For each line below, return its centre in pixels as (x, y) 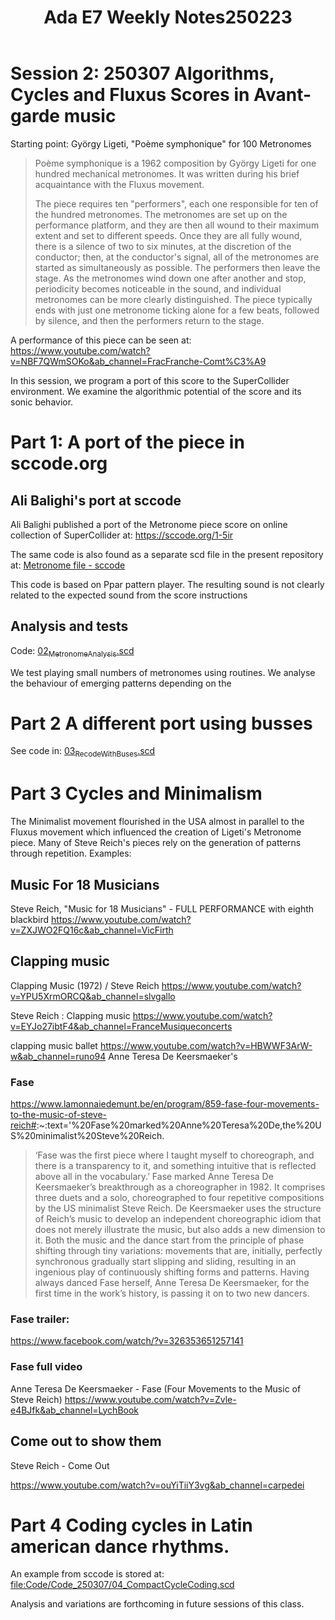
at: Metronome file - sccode (68, 565)
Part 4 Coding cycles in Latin (131, 1525)
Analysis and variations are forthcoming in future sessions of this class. (157, 1604)
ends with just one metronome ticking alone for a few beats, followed (177, 310)
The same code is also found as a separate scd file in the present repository (167, 554)
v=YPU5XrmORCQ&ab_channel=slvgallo (93, 996)
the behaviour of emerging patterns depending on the (121, 683)
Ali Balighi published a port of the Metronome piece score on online (149, 524)
